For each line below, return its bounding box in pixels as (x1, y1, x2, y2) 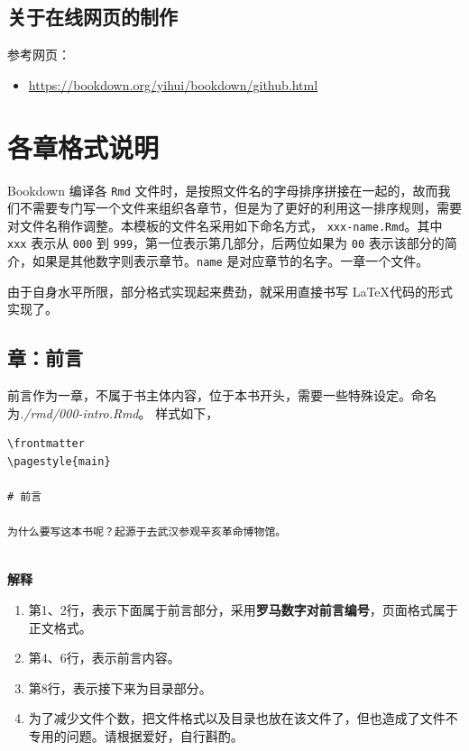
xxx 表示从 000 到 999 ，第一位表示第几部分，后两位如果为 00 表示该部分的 (7, 234, 445, 252)
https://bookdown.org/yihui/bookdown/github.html (28, 75, 318, 94)
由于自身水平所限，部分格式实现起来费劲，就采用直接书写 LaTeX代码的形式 (7, 281, 454, 300)
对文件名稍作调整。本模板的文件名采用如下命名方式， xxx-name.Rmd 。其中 (7, 215, 443, 234)
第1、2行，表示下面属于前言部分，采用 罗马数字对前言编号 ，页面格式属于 (28, 600, 458, 619)
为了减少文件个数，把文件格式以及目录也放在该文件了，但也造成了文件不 (28, 709, 458, 728)
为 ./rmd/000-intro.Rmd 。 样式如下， (7, 403, 219, 422)
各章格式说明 (7, 128, 160, 165)
